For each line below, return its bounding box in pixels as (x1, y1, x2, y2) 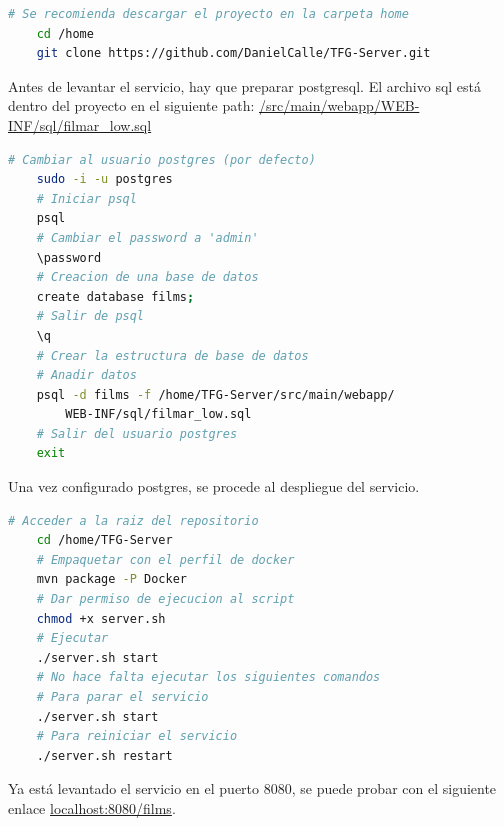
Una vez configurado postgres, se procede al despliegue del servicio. (8, 476, 420, 497)
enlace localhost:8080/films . (8, 797, 176, 818)
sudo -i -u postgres (36, 172, 173, 187)
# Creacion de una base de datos (36, 270, 259, 285)
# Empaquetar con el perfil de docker (36, 552, 295, 567)
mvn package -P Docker (36, 572, 188, 587)
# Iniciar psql (36, 191, 137, 206)
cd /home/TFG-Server (36, 533, 173, 548)
